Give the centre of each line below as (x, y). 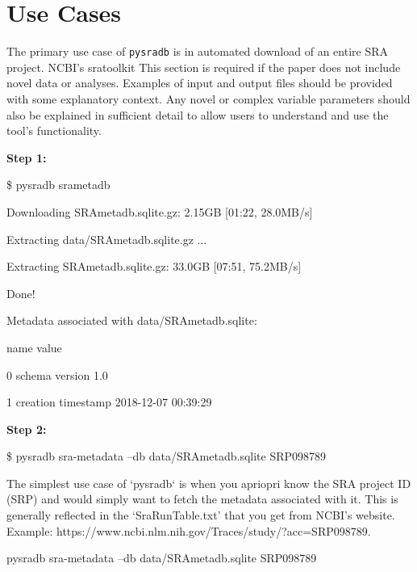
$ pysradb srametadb (58, 185)
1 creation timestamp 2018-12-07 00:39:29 (109, 402)
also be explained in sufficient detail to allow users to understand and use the (198, 114)
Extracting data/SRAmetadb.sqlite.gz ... (107, 239)
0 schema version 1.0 (57, 374)
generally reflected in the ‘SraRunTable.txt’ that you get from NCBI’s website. (201, 515)
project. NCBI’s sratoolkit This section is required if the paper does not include (204, 67)
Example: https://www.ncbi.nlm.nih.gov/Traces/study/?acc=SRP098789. (189, 530)
